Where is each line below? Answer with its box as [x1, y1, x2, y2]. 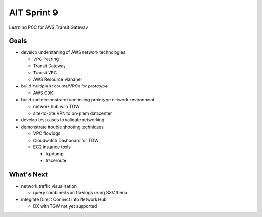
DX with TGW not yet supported [33, 203, 97, 209]
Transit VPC [33, 70, 57, 75]
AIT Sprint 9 [9, 7, 58, 18]
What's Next [9, 170, 48, 178]
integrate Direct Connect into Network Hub [21, 196, 107, 203]
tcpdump [45, 151, 64, 157]
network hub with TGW [33, 103, 80, 109]
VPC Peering [33, 56, 59, 62]
